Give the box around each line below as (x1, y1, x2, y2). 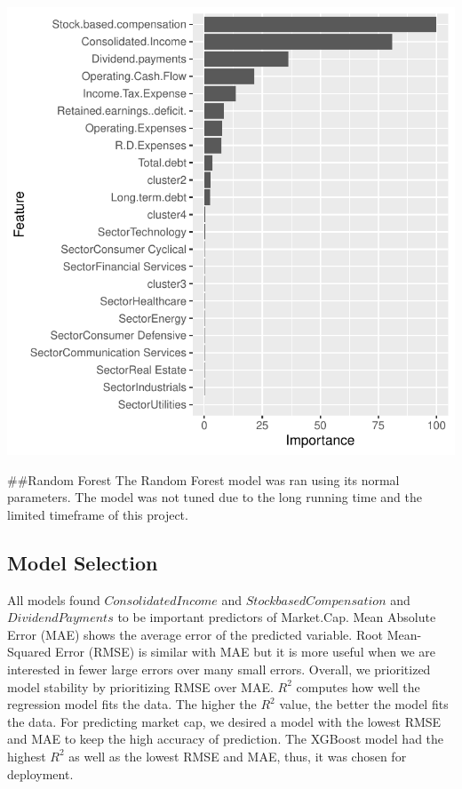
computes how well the (296, 677, 420, 696)
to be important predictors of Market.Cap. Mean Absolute (117, 608, 436, 626)
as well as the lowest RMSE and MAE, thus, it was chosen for (68, 746, 407, 765)
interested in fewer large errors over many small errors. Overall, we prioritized (7, 659, 431, 678)
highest (7, 746, 46, 765)
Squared (7, 642, 52, 661)
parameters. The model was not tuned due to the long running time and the (7, 488, 422, 506)
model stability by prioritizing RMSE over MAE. (7, 677, 274, 696)
